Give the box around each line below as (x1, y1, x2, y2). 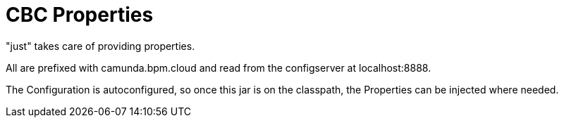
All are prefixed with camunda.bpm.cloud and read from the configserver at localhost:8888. (6, 61, 431, 74)
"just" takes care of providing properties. (6, 39, 195, 52)
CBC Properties (6, 3, 154, 27)
